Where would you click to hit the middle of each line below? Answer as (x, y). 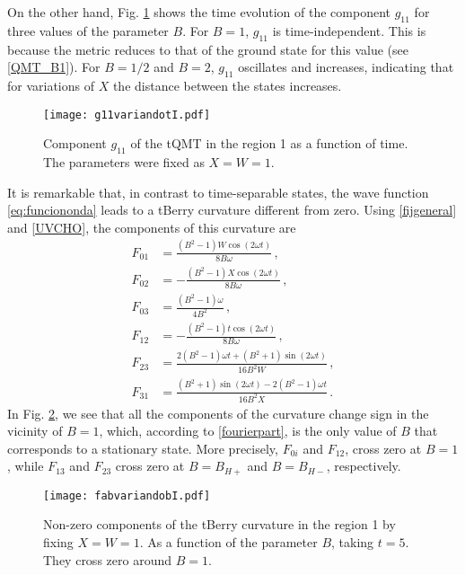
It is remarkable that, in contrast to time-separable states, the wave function (218, 192)
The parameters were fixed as (124, 162)
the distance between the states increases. (227, 85)
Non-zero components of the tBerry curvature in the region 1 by (219, 524)
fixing (58, 542)
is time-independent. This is (349, 30)
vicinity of (35, 431)
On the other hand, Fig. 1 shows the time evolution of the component (199, 12)
